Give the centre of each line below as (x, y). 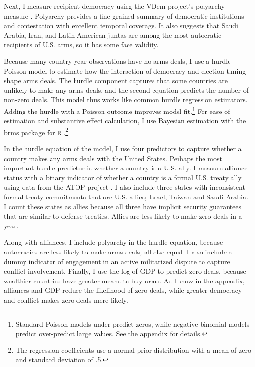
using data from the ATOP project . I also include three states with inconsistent (125, 187)
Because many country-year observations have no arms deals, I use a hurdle (117, 61)
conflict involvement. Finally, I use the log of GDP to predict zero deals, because (125, 271)
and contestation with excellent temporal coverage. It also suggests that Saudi (121, 25)
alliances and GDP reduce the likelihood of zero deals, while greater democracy (123, 290)
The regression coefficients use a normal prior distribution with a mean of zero (133, 350)
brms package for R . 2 (36, 131)
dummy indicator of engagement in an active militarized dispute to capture (117, 261)
